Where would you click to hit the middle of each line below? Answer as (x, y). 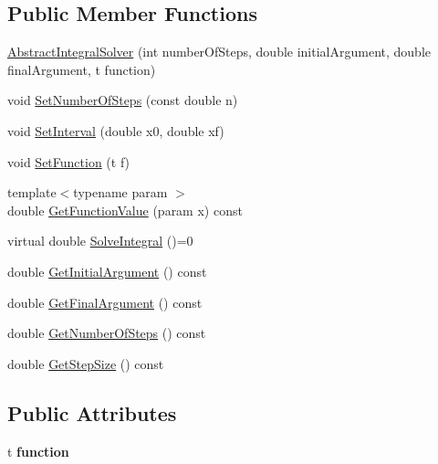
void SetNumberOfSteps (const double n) (123, 100)
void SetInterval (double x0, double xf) (116, 130)
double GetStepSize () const (86, 363)
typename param (120, 192)
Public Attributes (92, 412)
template (32, 192)
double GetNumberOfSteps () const (107, 333)
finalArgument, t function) (82, 69)
